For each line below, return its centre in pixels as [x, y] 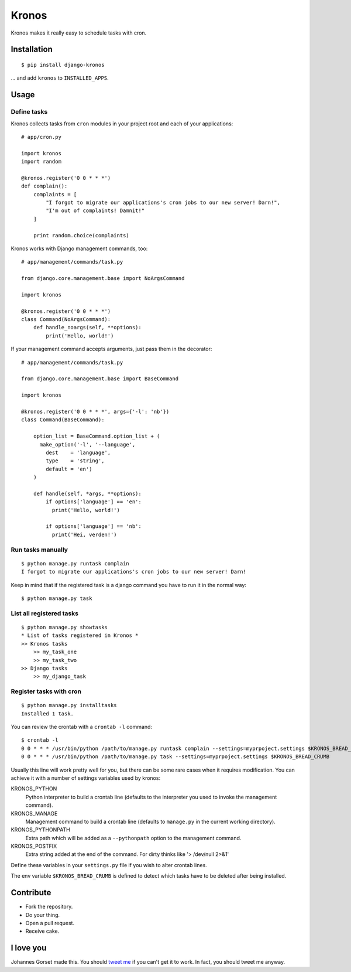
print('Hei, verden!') [84, 534]
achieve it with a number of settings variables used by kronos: [86, 778]
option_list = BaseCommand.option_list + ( [97, 436]
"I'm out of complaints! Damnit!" [95, 211]
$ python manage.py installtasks [69, 705]
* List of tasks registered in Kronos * [80, 635]
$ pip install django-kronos [63, 65]
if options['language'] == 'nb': [94, 526]
